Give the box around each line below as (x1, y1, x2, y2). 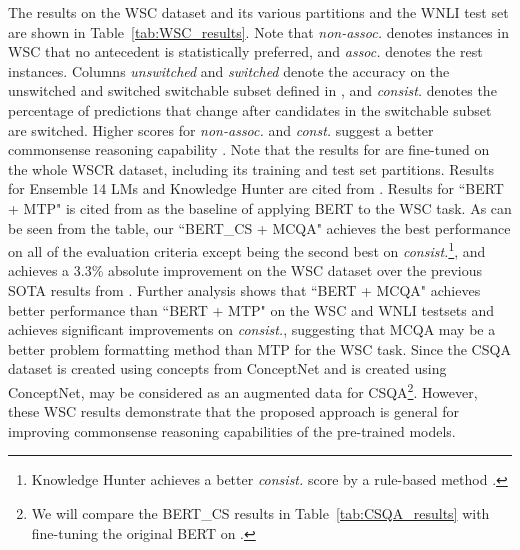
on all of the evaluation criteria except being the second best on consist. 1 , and (8, 238, 486, 261)
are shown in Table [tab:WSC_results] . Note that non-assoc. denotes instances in (8, 21, 509, 42)
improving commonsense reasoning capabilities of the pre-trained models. (8, 420, 456, 441)
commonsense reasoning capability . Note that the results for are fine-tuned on (8, 139, 490, 160)
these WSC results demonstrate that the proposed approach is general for (8, 401, 460, 422)
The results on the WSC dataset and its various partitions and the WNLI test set (8, 2, 509, 22)
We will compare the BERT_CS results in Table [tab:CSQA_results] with (31, 502, 490, 523)
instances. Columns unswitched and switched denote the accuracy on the (8, 60, 450, 81)
